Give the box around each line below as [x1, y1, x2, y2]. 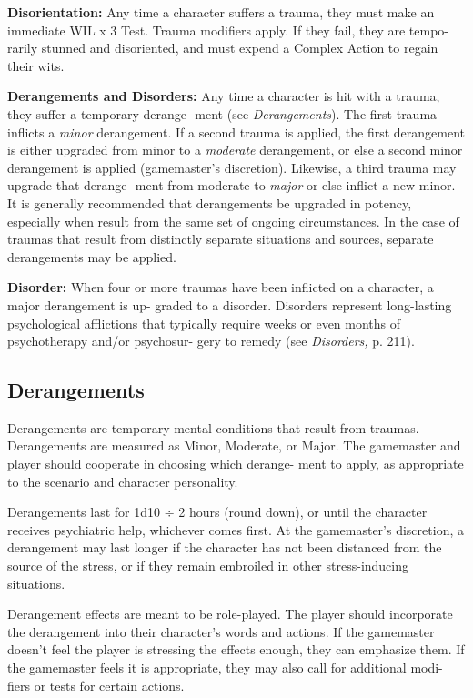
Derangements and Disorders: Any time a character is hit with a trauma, [7, 86, 440, 106]
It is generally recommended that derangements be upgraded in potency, [7, 193, 412, 212]
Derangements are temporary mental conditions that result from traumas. [7, 418, 419, 437]
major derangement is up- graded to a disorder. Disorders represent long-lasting [7, 295, 452, 314]
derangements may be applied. [7, 247, 177, 266]
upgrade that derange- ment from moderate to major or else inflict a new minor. [7, 176, 456, 195]
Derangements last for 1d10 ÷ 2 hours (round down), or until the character [7, 502, 428, 521]
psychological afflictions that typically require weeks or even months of [7, 313, 401, 332]
